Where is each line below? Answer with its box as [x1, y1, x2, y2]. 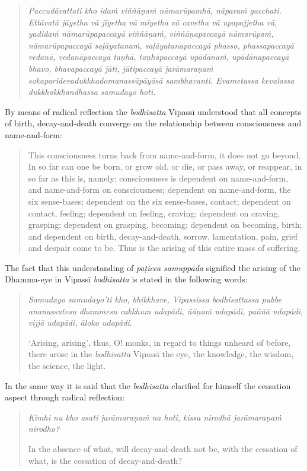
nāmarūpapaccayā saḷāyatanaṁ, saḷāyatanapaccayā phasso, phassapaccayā [28, 39, 294, 51]
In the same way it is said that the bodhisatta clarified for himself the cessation [5, 379, 291, 392]
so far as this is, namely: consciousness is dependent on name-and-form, [28, 171, 289, 184]
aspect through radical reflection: [5, 391, 125, 403]
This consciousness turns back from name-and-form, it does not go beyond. [28, 148, 301, 161]
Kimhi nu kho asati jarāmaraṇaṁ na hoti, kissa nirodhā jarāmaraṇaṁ [28, 410, 282, 423]
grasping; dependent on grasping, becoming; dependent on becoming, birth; [28, 218, 302, 231]
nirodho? [28, 422, 60, 435]
